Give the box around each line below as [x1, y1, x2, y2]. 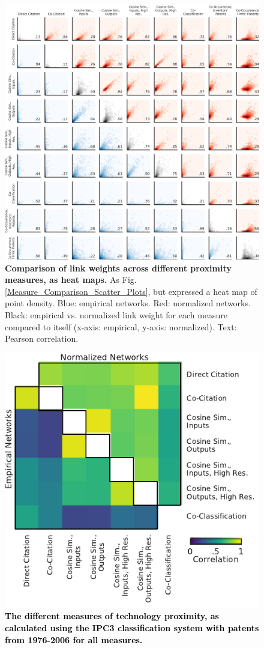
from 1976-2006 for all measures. [5, 633, 143, 646]
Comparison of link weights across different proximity [5, 261, 232, 274]
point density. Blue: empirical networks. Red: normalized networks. [5, 297, 251, 309]
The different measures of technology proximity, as [5, 610, 219, 622]
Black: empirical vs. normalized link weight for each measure [5, 308, 228, 321]
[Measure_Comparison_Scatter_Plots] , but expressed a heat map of [5, 285, 257, 297]
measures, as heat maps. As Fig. [5, 273, 137, 286]
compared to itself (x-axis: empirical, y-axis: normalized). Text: [5, 320, 237, 333]
